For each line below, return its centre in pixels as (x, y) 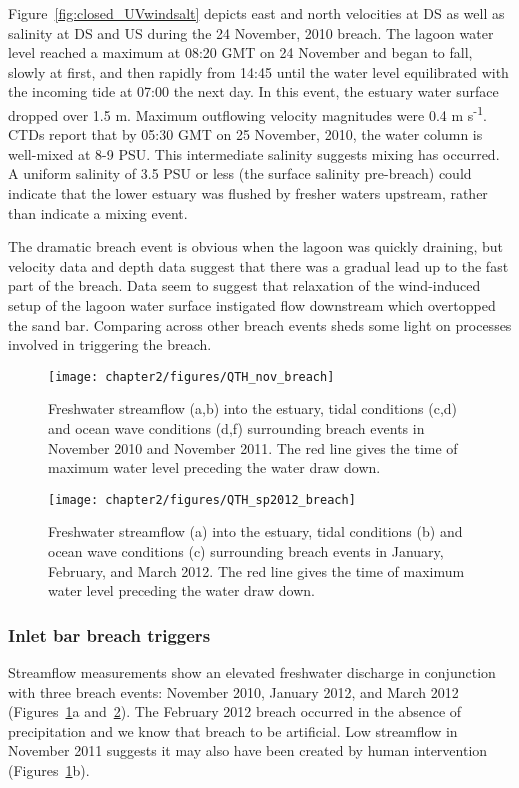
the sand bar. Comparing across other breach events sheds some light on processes (260, 324)
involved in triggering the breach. (110, 344)
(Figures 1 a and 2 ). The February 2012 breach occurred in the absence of (235, 711)
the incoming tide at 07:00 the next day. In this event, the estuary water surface (253, 91)
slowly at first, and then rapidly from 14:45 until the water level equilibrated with (258, 71)
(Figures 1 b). (49, 770)
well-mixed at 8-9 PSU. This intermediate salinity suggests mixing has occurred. (254, 153)
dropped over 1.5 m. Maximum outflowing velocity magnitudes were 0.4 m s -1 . (247, 113)
